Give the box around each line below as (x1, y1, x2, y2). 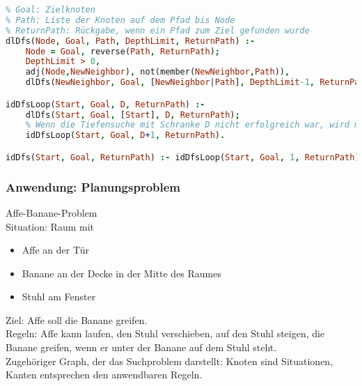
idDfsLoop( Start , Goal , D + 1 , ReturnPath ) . (25, 130, 226, 141)
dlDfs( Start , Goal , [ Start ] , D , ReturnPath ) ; (25, 109, 240, 120)
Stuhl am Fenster (22, 289, 96, 304)
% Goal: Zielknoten (6, 5, 95, 15)
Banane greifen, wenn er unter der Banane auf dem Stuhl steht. (6, 340, 277, 355)
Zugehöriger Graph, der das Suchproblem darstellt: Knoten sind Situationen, (6, 353, 333, 368)
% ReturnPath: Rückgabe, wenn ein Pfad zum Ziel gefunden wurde (6, 25, 310, 36)
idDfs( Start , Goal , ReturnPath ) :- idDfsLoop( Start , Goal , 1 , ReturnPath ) (6, 152, 360, 162)
